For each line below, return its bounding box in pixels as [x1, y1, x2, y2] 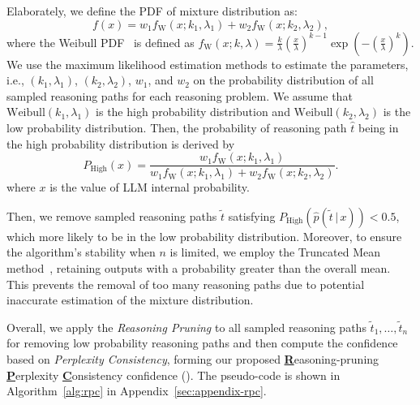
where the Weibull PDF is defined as [6, 33, 195, 50]
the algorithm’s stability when [6, 243, 156, 261]
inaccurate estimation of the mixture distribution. [6, 291, 254, 308]
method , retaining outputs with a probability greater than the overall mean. [6, 260, 391, 276]
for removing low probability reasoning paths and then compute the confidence [6, 334, 398, 351]
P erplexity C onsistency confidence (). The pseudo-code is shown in [6, 366, 341, 383]
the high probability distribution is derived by [6, 135, 235, 152]
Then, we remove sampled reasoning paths [6, 207, 217, 224]
